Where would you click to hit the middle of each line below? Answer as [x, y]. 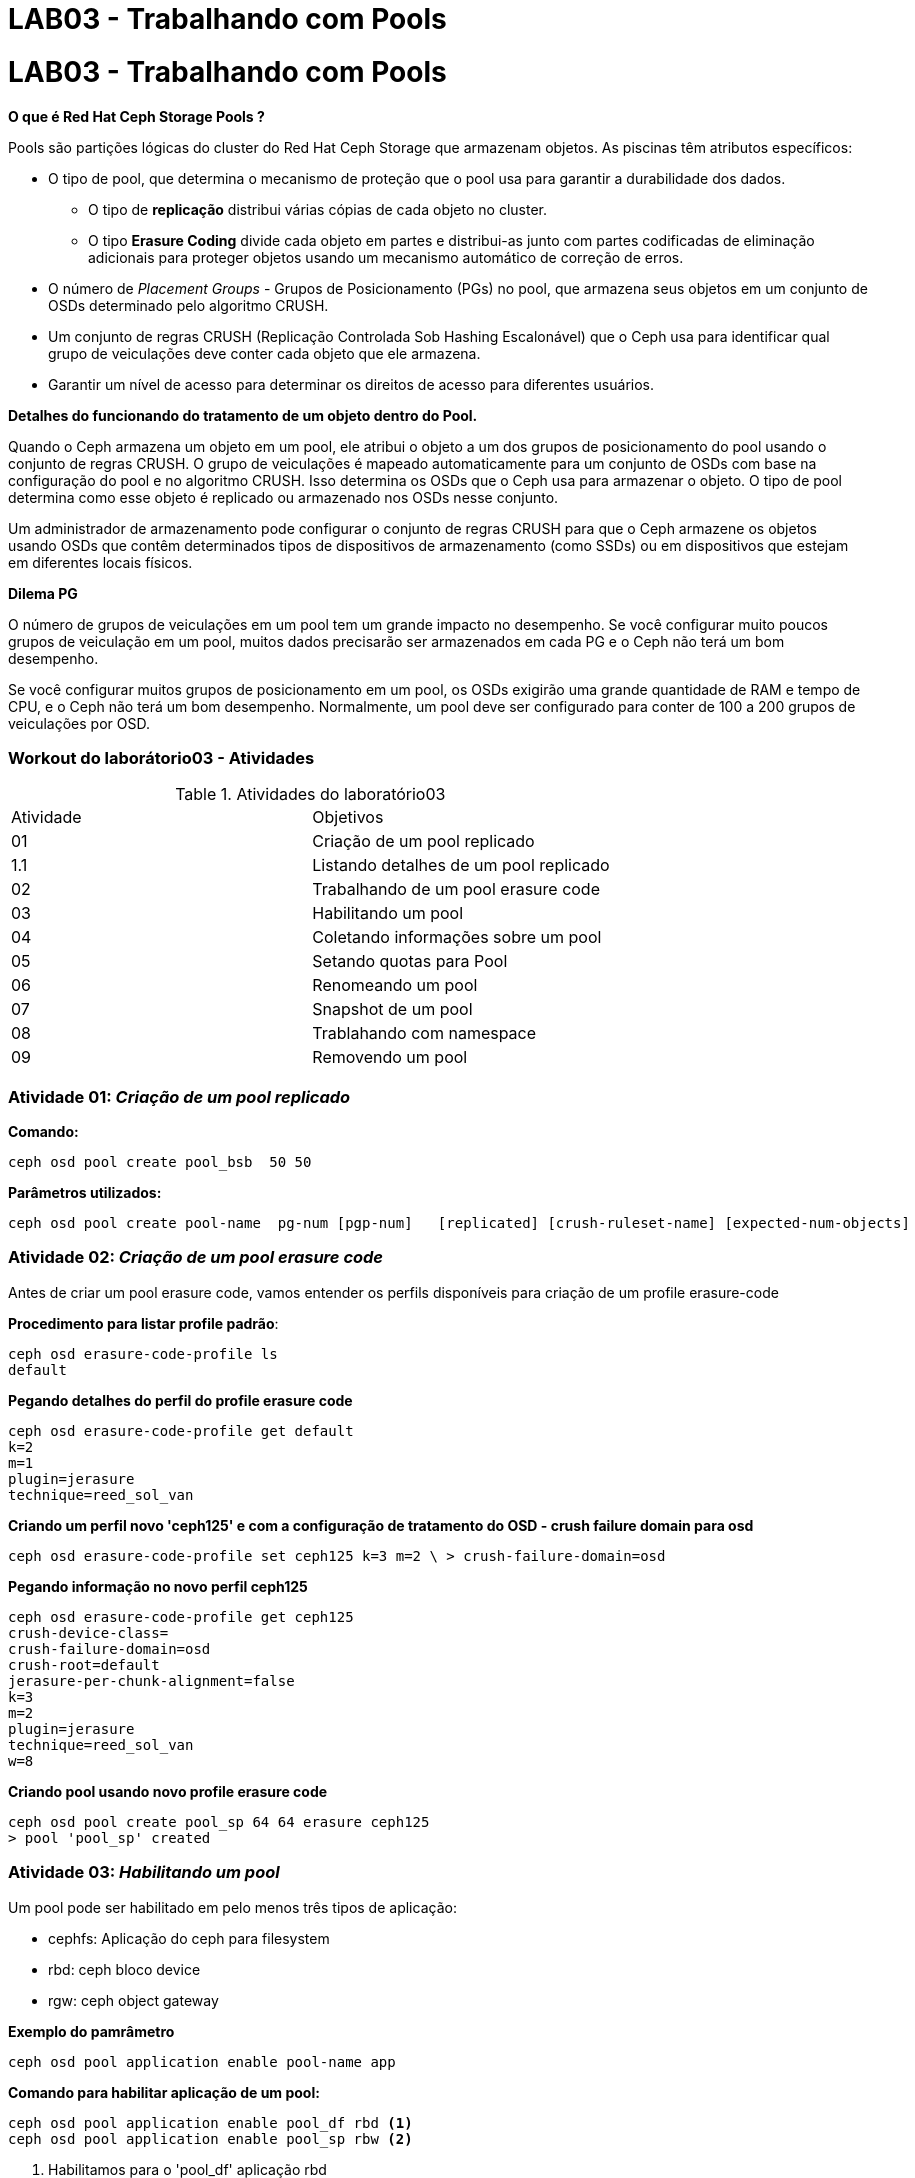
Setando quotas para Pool [410, 961]
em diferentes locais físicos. [100, 562]
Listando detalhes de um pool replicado [461, 865]
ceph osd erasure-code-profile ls [143, 1353]
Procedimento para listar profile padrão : [143, 1323]
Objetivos [348, 817]
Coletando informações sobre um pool [457, 937]
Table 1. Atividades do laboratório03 [310, 794]
